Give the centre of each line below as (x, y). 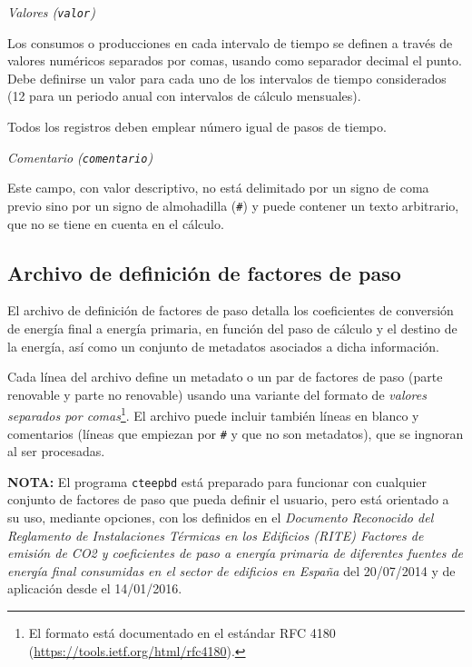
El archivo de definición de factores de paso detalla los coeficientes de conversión (231, 310)
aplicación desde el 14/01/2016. (95, 588)
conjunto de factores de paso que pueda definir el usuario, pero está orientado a (228, 499)
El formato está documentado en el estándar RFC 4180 (182, 633)
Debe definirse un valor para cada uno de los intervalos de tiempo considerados (227, 78)
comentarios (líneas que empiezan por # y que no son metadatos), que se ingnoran (236, 433)
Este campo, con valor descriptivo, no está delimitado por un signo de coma (218, 188)
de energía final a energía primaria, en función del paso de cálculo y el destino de (232, 328)
